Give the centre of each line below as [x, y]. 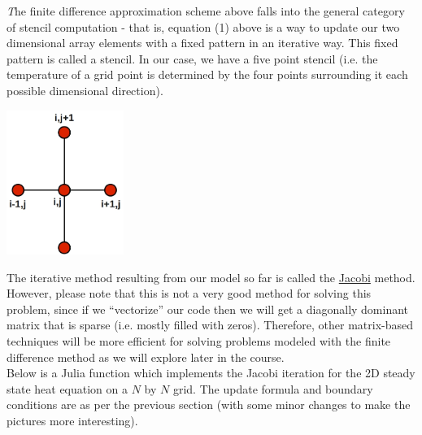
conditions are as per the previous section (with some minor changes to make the [209, 405]
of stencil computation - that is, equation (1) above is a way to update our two [203, 26]
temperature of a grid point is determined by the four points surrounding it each [207, 74]
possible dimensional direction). [85, 90]
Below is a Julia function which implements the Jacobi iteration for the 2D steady [211, 373]
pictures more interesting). [72, 420]
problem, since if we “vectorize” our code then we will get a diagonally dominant [208, 309]
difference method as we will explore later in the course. [146, 357]
